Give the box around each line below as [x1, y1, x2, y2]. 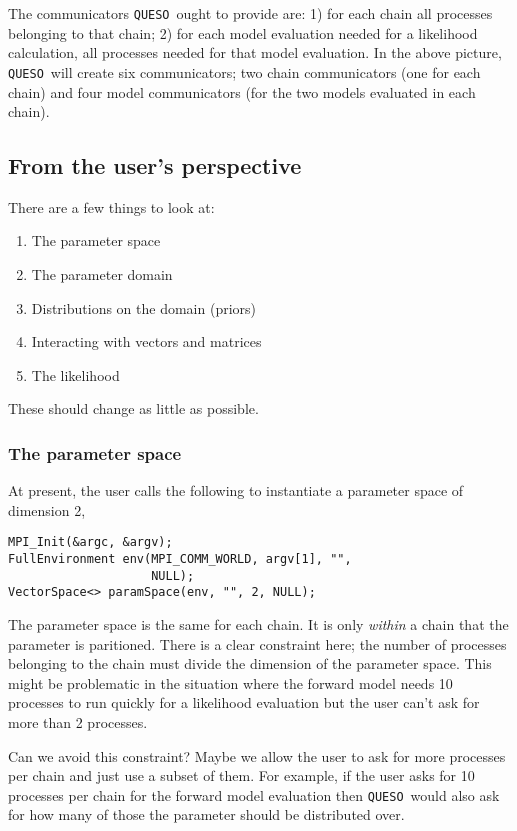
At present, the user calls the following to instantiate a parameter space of [8, 480, 464, 501]
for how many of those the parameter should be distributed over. [8, 804, 405, 825]
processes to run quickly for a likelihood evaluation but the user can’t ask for [8, 692, 480, 713]
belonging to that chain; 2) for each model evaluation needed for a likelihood [8, 22, 478, 43]
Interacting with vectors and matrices [31, 331, 262, 352]
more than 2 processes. [8, 712, 148, 733]
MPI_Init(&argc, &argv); [8, 535, 173, 550]
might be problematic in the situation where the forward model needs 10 [8, 672, 453, 693]
